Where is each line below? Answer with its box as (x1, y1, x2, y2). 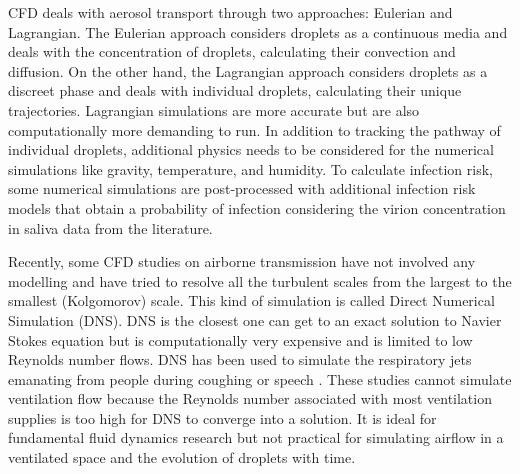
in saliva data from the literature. (8, 217, 213, 238)
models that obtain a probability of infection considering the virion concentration (8, 197, 506, 218)
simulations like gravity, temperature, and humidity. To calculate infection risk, (8, 158, 493, 179)
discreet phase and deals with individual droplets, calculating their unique (8, 80, 462, 101)
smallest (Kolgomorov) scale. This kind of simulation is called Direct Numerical (8, 290, 495, 311)
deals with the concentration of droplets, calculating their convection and (8, 41, 456, 62)
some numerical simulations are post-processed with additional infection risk (8, 178, 476, 199)
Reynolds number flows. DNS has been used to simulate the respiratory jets (8, 349, 472, 370)
